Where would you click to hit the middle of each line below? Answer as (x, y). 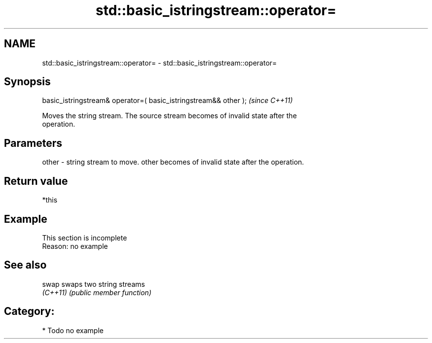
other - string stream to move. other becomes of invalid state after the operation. (173, 162)
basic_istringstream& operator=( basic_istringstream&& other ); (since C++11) (167, 101)
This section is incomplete (85, 238)
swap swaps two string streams (93, 284)
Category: (29, 311)
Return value (36, 181)
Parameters (33, 143)
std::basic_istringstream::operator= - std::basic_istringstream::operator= (160, 63)
